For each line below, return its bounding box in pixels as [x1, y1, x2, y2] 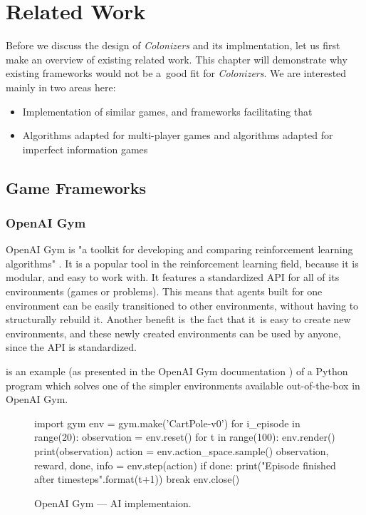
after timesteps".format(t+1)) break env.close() [34, 471, 240, 486]
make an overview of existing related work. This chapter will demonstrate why [6, 51, 347, 66]
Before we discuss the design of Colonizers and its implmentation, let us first [6, 38, 340, 53]
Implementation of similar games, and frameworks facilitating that [22, 103, 313, 118]
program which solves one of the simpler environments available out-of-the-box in [6, 377, 360, 392]
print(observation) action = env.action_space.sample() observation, [34, 444, 329, 458]
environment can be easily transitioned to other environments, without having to [6, 297, 359, 312]
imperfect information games [22, 141, 148, 156]
